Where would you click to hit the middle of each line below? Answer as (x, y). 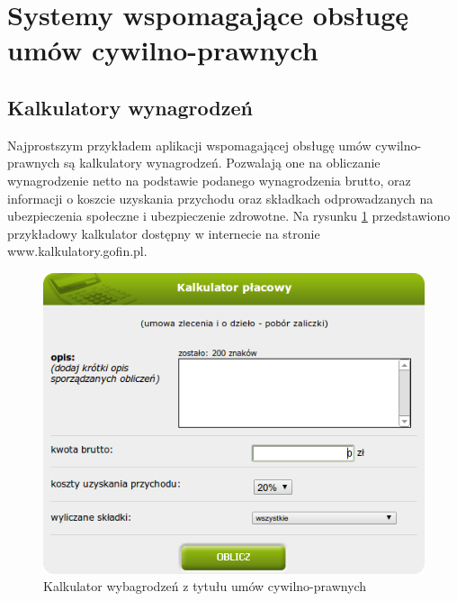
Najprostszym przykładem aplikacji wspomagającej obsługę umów (189, 145)
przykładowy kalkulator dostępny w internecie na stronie (164, 233)
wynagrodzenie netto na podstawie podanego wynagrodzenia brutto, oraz (209, 180)
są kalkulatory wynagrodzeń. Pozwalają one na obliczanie (222, 163)
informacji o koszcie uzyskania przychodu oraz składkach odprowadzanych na (220, 198)
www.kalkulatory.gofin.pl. (77, 251)
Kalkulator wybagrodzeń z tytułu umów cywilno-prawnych (205, 586)
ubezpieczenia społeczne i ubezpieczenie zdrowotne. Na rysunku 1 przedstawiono (229, 216)
